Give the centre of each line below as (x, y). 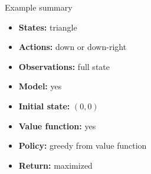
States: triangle (48, 27)
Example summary (39, 7)
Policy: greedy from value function (83, 145)
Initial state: (44, 106)
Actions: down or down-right (73, 47)
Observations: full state (64, 66)
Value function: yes (57, 126)
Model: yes (40, 86)
